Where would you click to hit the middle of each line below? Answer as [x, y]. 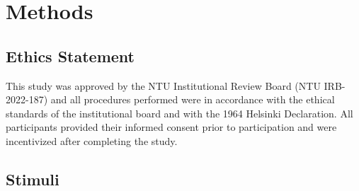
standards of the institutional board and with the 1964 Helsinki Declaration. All [179, 113]
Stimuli [33, 179]
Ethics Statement [70, 56]
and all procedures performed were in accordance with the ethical [193, 99]
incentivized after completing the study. [92, 140]
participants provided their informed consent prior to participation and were [171, 127]
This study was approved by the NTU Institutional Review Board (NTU [163, 85]
